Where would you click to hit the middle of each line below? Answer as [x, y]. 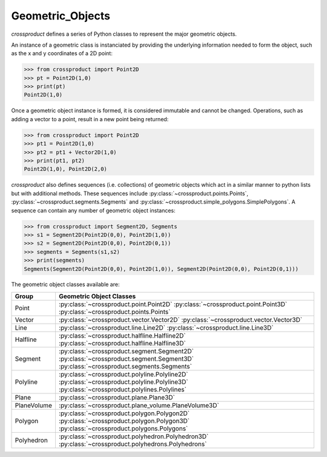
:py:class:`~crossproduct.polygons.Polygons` [123, 429]
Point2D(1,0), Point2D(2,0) [65, 169]
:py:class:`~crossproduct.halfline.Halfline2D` [122, 335]
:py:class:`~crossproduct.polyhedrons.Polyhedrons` [133, 444]
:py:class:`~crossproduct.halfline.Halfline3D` [122, 343]
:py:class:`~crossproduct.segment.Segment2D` [126, 351]
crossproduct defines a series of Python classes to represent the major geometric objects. [124, 34]
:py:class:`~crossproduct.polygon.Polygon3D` [124, 421]
